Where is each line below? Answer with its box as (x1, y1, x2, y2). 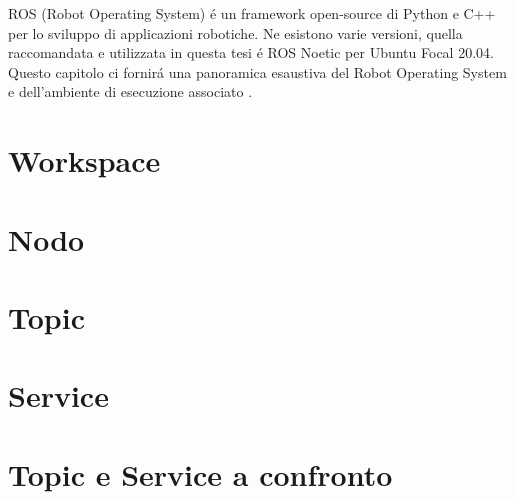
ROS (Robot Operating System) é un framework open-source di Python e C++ (8, 3, 496, 23)
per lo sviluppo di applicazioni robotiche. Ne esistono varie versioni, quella (8, 22, 463, 43)
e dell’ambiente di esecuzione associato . (8, 81, 253, 102)
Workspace (8, 140, 161, 181)
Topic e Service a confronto (8, 453, 393, 494)
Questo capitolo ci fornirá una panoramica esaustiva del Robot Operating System (8, 61, 507, 82)
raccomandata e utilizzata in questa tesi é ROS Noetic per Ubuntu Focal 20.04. (8, 42, 494, 63)
